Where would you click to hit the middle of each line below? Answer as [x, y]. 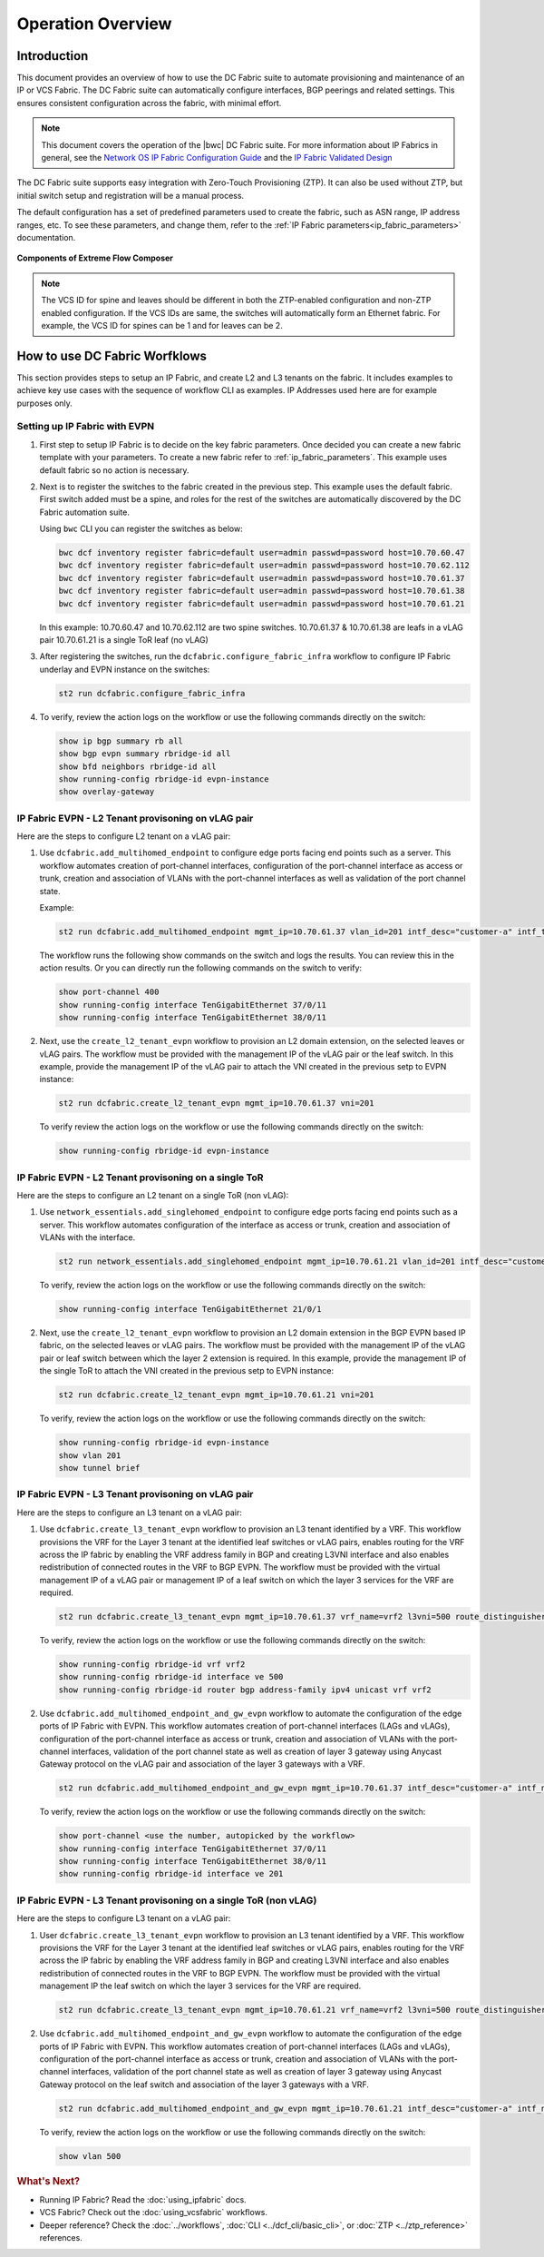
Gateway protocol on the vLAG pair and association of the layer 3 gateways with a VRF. [202, 1764]
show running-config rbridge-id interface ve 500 [171, 1677]
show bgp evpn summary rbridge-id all [145, 754]
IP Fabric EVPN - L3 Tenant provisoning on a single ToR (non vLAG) [167, 1900]
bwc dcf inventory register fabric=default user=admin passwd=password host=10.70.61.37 [262, 578]
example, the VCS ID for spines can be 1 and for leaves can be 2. [162, 325]
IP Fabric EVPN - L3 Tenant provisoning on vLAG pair [135, 1494]
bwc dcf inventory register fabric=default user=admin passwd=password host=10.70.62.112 [264, 566]
